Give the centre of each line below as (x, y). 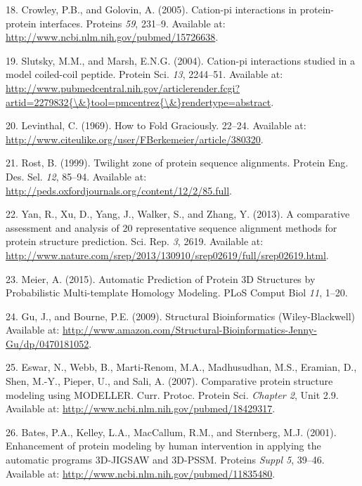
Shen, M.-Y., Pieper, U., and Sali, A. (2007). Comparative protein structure (169, 381)
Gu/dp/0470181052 (47, 343)
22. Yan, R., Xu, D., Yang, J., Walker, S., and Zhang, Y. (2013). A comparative (178, 214)
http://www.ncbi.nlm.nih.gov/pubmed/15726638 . (112, 37)
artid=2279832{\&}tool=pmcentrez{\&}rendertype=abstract (138, 101)
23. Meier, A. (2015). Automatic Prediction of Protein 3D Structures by (161, 278)
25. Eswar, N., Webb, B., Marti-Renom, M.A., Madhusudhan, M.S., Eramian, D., (181, 367)
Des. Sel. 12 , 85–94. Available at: (76, 176)
